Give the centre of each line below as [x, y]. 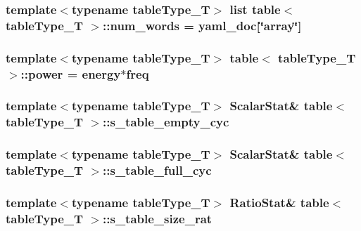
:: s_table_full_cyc [157, 170]
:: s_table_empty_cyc [166, 122]
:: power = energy [71, 73]
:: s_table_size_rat [158, 218]
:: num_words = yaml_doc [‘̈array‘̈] [202, 25]
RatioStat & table [279, 202]
